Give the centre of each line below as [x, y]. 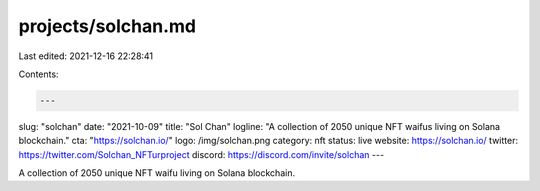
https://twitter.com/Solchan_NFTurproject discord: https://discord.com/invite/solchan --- [201, 154]
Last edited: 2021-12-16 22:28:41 [86, 56]
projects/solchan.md [107, 26]
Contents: [38, 74]
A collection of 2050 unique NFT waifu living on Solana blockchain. [156, 173]
